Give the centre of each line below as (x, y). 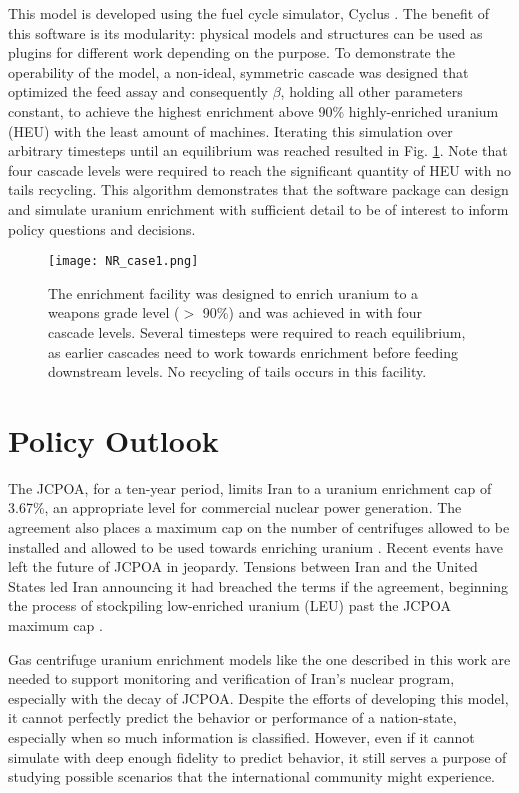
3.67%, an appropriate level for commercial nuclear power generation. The (235, 507)
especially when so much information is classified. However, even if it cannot (241, 737)
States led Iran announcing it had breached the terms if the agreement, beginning (258, 585)
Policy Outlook (113, 439)
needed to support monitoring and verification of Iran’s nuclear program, (231, 678)
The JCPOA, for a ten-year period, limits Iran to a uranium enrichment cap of (250, 487)
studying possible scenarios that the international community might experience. (252, 776)
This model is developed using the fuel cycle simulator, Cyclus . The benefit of (249, 13)
